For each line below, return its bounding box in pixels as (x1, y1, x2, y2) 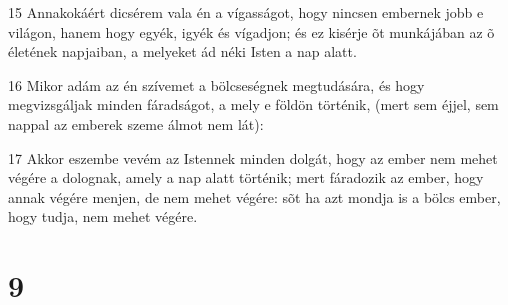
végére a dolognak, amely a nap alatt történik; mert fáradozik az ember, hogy (8, 167, 484, 188)
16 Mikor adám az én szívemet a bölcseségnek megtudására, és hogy (8, 74, 425, 95)
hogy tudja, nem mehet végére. (8, 206, 198, 227)
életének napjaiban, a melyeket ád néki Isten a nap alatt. (8, 41, 357, 62)
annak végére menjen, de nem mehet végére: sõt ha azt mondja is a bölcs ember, (8, 186, 501, 207)
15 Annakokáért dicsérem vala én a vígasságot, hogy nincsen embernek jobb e (8, 2, 484, 22)
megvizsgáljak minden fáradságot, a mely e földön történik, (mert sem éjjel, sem (8, 94, 499, 115)
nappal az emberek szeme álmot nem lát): (8, 113, 264, 134)
